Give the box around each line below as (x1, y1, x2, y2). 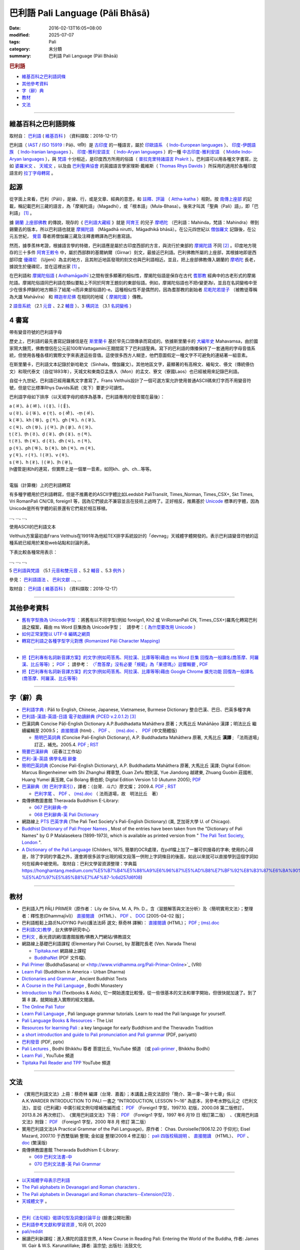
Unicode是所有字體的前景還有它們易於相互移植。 (9, 505, 110, 511)
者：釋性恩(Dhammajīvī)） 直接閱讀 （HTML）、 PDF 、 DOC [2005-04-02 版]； (21, 912, 186, 918)
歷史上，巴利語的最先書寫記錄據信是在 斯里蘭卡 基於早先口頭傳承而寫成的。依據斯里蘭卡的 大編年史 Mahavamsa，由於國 (9, 338, 258, 344)
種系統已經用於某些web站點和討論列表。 (9, 540, 92, 546)
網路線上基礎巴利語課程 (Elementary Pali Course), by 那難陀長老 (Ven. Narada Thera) (21, 940, 196, 947)
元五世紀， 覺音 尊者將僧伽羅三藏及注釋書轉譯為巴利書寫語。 (9, 233, 134, 239)
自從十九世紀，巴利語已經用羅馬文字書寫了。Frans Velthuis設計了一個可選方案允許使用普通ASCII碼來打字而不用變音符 (9, 377, 251, 383)
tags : (9, 39, 20, 45)
